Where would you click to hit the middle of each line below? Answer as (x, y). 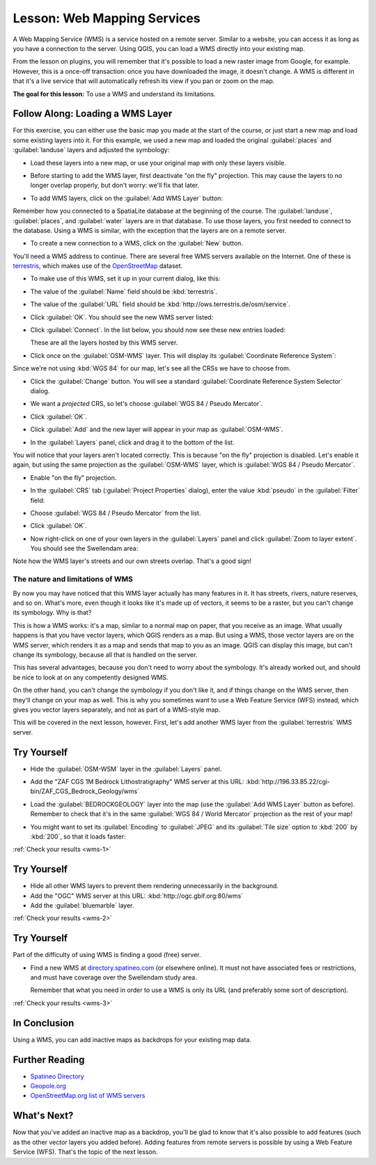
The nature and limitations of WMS (73, 579)
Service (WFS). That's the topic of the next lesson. (85, 1152)
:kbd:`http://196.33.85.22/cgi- (288, 781)
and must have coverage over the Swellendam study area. (114, 977)
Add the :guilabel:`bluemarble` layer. (82, 905)
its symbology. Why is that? (52, 612)
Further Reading (49, 1059)
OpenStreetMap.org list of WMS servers (88, 1096)
